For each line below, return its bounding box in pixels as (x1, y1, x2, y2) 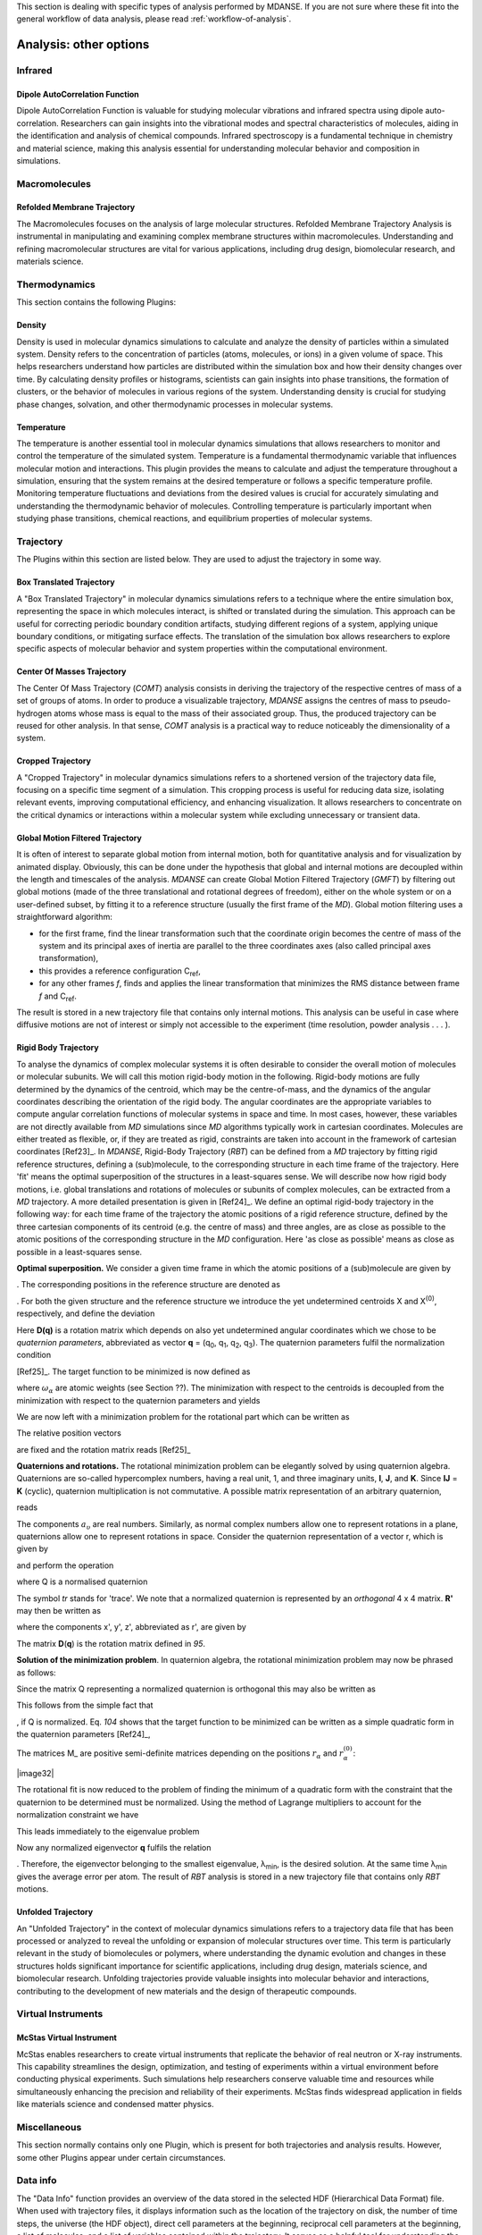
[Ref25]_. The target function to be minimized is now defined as (16, 1366, 251, 1377)
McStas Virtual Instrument (16, 2032, 118, 2043)
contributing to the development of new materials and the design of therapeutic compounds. (16, 1986, 357, 1996)
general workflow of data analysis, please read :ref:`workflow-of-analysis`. (16, 13, 292, 24)
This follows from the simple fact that (16, 1699, 154, 1711)
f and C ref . (38, 991, 78, 1003)
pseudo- (420, 696, 451, 706)
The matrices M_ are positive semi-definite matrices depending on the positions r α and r (16, 1748, 344, 1761)
